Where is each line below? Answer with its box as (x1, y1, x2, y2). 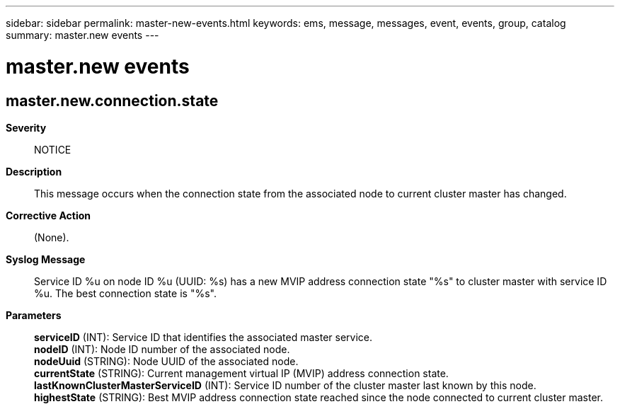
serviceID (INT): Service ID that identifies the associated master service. (34, 330, 373, 343)
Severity (6, 121, 47, 134)
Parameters (6, 309, 62, 321)
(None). (34, 231, 69, 243)
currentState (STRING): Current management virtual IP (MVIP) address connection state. (34, 367, 449, 379)
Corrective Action (6, 209, 91, 221)
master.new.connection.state (6, 91, 219, 110)
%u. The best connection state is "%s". (34, 287, 217, 299)
